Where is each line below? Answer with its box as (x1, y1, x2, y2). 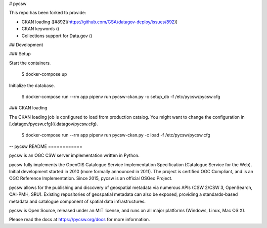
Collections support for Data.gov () (21, 33, 92, 39)
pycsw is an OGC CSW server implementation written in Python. (9, 152, 140, 158)
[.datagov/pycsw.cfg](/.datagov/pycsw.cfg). (9, 121, 98, 127)
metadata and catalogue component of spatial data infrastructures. (9, 198, 146, 204)
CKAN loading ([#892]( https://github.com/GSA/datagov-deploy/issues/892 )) (21, 19, 178, 25)
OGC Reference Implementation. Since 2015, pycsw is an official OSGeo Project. (9, 176, 173, 182)
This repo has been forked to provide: (9, 10, 86, 16)
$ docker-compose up (21, 71, 67, 77)
